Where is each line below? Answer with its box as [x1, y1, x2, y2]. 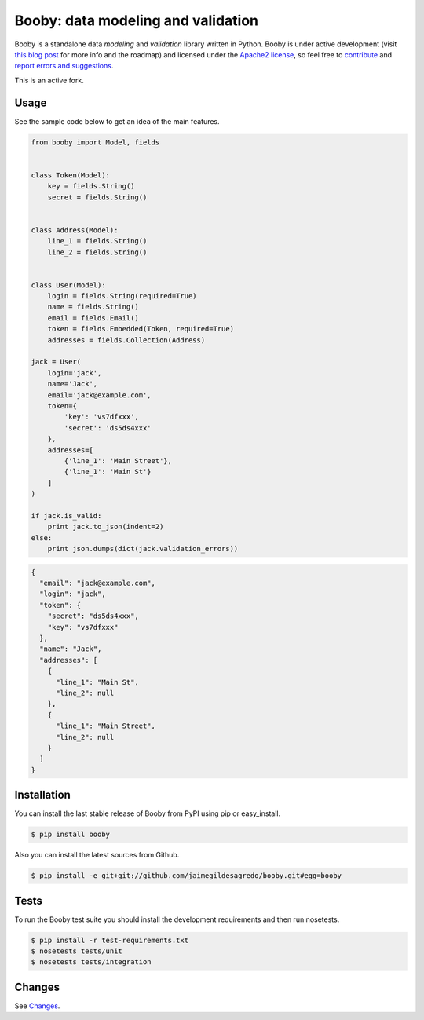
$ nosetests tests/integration [31, 958, 152, 967]
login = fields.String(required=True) [47, 291, 197, 301]
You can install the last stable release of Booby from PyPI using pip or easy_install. [14, 809, 281, 818]
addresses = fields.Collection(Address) [47, 335, 206, 345]
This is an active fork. [14, 75, 84, 85]
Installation [14, 788, 71, 802]
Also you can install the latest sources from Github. [14, 850, 180, 860]
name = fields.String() [47, 302, 139, 312]
